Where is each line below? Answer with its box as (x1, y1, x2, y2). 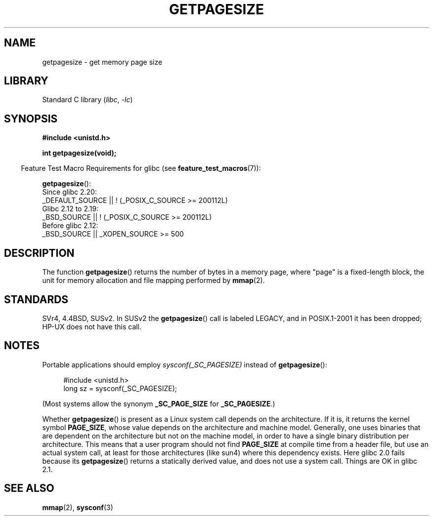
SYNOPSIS (4, 112, 58, 125)
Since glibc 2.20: (42, 188, 97, 197)
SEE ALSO (4, 482, 54, 495)
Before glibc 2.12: (42, 221, 98, 230)
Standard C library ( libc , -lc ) (42, 95, 133, 104)
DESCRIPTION (4, 246, 75, 259)
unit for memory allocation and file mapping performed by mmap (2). (42, 276, 265, 285)
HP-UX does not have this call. (42, 322, 142, 331)
